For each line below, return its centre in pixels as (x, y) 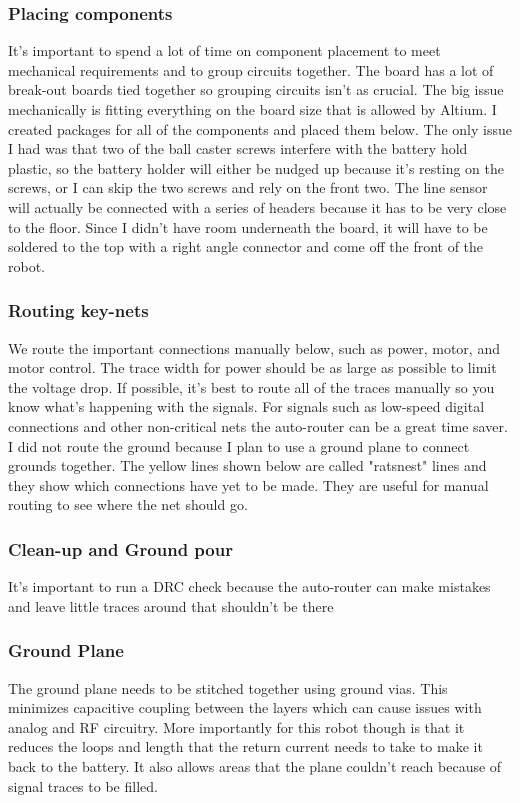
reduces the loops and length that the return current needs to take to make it (245, 746)
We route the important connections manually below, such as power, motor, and (254, 347)
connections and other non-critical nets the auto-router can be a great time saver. (258, 425)
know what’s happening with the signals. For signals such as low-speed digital (246, 406)
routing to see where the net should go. (128, 504)
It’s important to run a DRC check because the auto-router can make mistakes (249, 586)
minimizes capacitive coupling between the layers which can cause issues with (245, 707)
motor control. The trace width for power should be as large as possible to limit (252, 367)
